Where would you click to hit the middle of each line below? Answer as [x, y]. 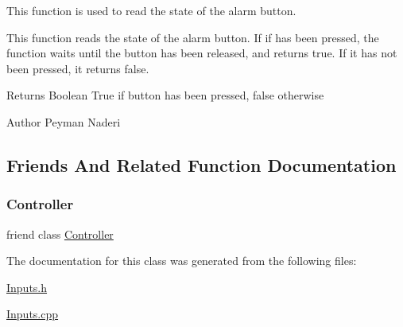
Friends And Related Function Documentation [201, 164]
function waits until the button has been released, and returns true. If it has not [202, 53]
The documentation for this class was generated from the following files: [182, 261]
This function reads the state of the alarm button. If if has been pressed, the [193, 37]
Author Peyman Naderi [64, 121]
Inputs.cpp [33, 314]
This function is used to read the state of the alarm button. [151, 10]
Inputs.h [27, 287]
